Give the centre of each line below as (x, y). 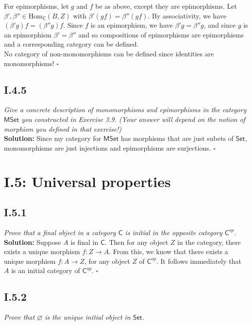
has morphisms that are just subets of (177, 138)
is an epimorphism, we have (132, 25)
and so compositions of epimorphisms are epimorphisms (161, 34)
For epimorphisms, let (36, 6)
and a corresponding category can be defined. (71, 44)
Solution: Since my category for (53, 138)
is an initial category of (46, 270)
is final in (84, 242)
